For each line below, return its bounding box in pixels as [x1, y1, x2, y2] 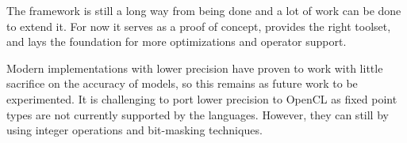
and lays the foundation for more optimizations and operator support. [6, 33, 347, 50]
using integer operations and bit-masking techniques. [6, 122, 263, 138]
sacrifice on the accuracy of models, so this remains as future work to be [6, 75, 358, 92]
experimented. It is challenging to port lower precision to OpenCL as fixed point [6, 90, 397, 107]
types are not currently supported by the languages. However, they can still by [6, 106, 389, 122]
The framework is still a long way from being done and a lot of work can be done [6, 2, 401, 18]
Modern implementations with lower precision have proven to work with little [6, 59, 383, 76]
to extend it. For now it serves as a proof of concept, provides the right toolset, [6, 17, 391, 34]
